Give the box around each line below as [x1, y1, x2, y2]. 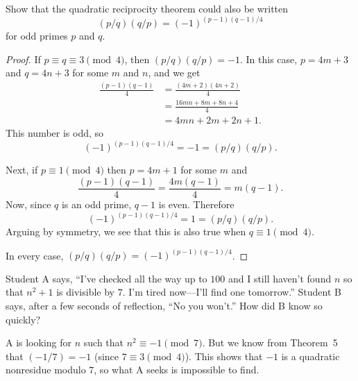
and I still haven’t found [228, 271, 332, 285]
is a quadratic [281, 348, 340, 363]
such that [83, 335, 124, 350]
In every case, [6, 248, 64, 262]
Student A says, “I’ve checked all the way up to [6, 271, 207, 285]
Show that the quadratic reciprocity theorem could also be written [6, 1, 289, 15]
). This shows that [185, 348, 263, 363]
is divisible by [56, 285, 115, 299]
